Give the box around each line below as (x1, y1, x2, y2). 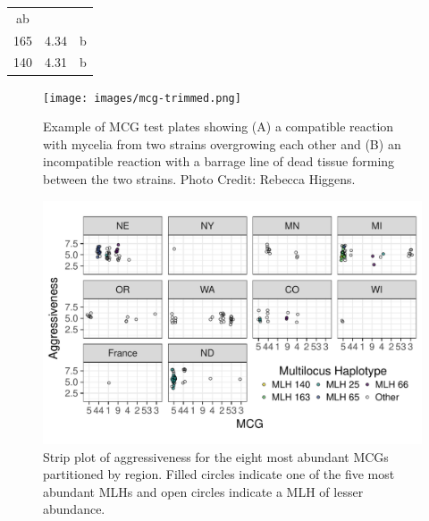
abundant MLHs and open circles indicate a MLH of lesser (43, 482, 364, 500)
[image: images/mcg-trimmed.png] (43, 91, 241, 105)
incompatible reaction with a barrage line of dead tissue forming (43, 152, 395, 171)
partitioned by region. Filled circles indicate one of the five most (43, 465, 395, 483)
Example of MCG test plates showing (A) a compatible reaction (43, 117, 394, 136)
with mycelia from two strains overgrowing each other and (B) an (43, 134, 401, 153)
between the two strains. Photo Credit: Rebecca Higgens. (43, 169, 356, 188)
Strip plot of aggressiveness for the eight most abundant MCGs (43, 447, 389, 466)
